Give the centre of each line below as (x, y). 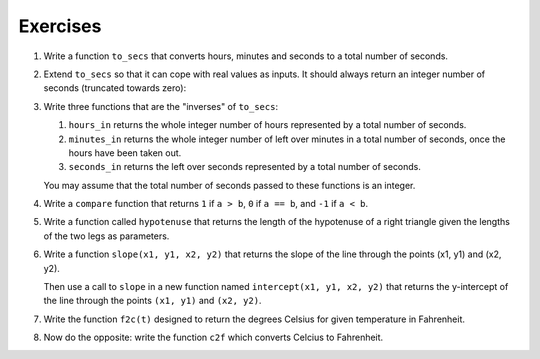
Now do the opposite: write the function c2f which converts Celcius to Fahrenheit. (213, 337)
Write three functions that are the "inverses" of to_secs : (161, 106)
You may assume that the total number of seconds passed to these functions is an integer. (229, 185)
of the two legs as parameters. (106, 236)
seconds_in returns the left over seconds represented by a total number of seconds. (245, 167)
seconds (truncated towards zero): (115, 88)
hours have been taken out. (125, 152)
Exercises (60, 26)
